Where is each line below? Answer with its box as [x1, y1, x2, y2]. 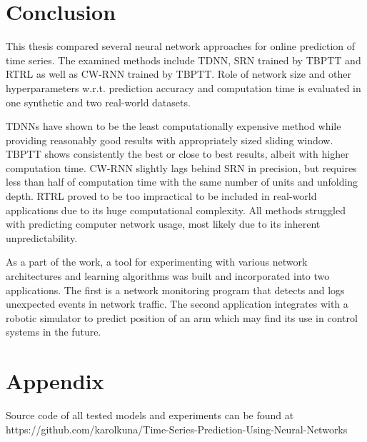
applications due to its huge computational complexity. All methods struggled [6, 202, 346, 217]
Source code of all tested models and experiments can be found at [6, 408, 294, 423]
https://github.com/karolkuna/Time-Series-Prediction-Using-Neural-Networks [6, 421, 348, 436]
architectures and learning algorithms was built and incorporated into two [6, 268, 330, 283]
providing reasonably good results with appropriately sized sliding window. [6, 132, 333, 147]
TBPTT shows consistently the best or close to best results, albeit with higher [6, 146, 349, 161]
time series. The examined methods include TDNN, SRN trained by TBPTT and [6, 52, 361, 67]
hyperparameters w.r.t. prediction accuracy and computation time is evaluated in [6, 80, 361, 95]
